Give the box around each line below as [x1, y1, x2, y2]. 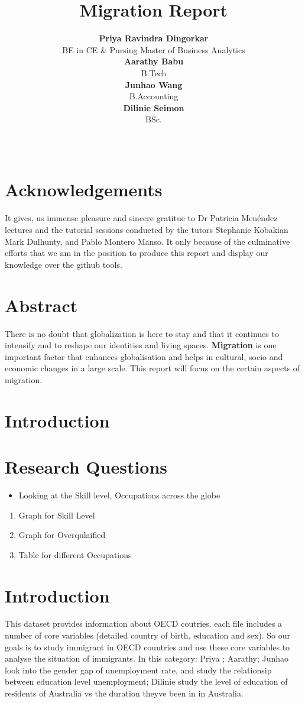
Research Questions [5, 455, 168, 479]
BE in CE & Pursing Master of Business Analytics [62, 43, 245, 56]
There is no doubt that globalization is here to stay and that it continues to [5, 327, 279, 339]
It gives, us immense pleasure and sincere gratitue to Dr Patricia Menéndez [5, 212, 278, 224]
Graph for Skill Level [18, 508, 95, 521]
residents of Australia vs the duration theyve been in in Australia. [5, 687, 244, 699]
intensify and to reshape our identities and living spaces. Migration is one [5, 339, 277, 351]
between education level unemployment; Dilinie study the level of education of [5, 675, 288, 688]
